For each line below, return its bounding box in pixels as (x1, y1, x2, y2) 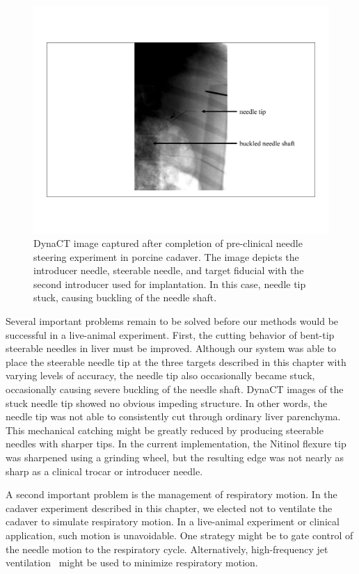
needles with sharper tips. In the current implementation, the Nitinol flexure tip (6, 436, 346, 451)
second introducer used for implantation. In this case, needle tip (33, 276, 306, 291)
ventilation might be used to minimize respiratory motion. (6, 555, 258, 570)
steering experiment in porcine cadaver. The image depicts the (33, 249, 299, 264)
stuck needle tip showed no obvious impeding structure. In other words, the (6, 395, 328, 410)
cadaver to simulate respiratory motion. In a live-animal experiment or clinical (6, 514, 340, 529)
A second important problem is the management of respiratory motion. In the (6, 487, 337, 502)
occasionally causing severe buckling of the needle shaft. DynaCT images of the (6, 382, 344, 397)
